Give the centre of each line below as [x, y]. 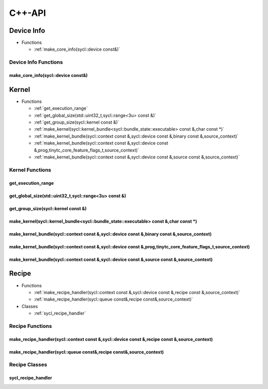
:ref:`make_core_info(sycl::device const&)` [77, 49]
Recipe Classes [28, 365]
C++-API [28, 13]
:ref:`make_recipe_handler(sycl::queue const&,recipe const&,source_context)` [113, 299]
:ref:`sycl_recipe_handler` [60, 313]
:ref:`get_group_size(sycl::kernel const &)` [76, 122]
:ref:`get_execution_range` [61, 108]
